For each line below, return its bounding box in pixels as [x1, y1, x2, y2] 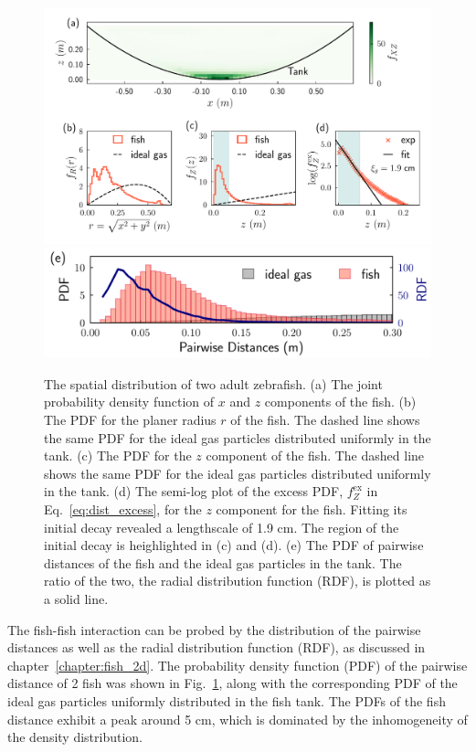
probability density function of [44, 392, 215, 411]
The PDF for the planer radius [44, 410, 217, 429]
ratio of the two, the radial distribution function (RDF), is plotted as [44, 571, 431, 590]
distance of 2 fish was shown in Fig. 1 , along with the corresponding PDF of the [7, 673, 458, 693]
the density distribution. [7, 727, 143, 747]
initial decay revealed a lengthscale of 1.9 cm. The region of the [44, 517, 399, 536]
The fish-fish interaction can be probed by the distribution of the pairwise [7, 620, 421, 639]
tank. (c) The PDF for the [44, 446, 192, 465]
